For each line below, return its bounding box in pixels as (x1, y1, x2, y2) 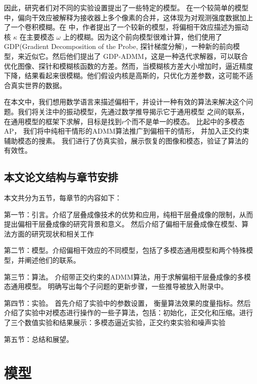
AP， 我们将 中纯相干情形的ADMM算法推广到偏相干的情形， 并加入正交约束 (4, 126, 250, 136)
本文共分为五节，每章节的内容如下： (4, 192, 122, 203)
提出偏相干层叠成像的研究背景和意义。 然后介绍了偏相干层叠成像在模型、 (4, 219, 242, 229)
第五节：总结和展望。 (4, 334, 73, 344)
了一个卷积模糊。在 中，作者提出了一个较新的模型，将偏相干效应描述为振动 (4, 22, 249, 32)
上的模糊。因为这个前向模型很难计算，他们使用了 (63, 31, 222, 42)
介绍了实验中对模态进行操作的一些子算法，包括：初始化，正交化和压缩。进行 (4, 307, 253, 318)
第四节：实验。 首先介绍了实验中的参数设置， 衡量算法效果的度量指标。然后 (4, 297, 251, 308)
